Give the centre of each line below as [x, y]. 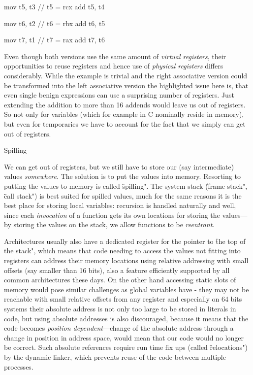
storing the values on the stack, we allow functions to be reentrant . [114, 224]
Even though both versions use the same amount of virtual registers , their [115, 56]
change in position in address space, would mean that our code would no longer [124, 337]
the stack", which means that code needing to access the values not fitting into [122, 251]
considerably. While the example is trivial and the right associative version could [126, 75]
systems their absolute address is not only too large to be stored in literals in [120, 309]
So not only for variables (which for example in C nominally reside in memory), [124, 114]
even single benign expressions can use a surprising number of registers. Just [119, 95]
